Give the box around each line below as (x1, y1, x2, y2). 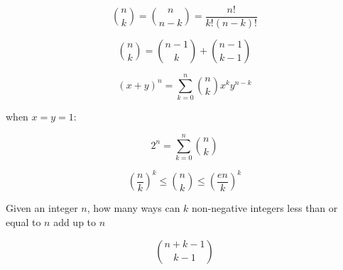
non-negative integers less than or (192, 201, 338, 215)
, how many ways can (87, 201, 180, 215)
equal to (6, 215, 41, 229)
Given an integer (6, 201, 78, 215)
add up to (53, 215, 97, 229)
